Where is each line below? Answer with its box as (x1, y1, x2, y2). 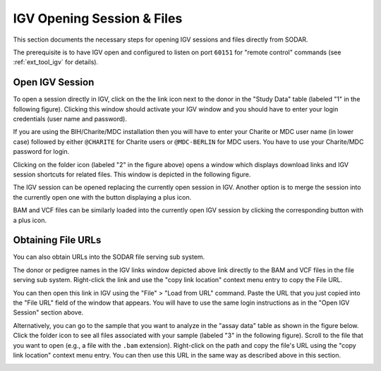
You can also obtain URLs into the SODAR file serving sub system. (13, 253, 205, 261)
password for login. (13, 147, 70, 156)
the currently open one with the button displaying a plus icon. (13, 193, 192, 201)
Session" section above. (13, 308, 84, 317)
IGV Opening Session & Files (13, 11, 183, 26)
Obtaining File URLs (13, 234, 102, 246)
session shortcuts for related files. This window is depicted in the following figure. (13, 170, 251, 178)
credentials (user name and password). (13, 115, 127, 123)
